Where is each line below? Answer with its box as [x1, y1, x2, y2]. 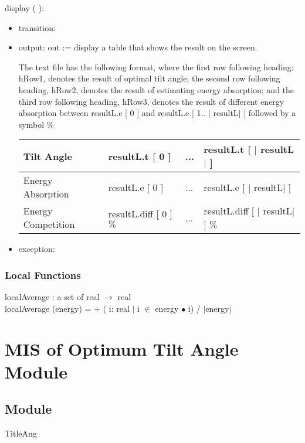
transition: [18, 21, 56, 33]
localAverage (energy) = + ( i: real [5, 302, 130, 314]
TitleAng [5, 427, 37, 439]
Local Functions [5, 267, 81, 282]
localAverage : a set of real [5, 291, 100, 303]
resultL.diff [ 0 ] [108, 207, 172, 221]
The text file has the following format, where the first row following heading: [18, 60, 294, 73]
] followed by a [243, 107, 296, 119]
